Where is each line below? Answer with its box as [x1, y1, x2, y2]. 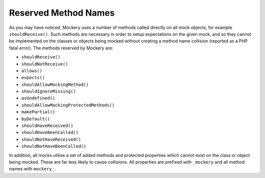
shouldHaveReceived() [21, 123, 74, 128]
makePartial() [21, 109, 55, 115]
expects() [21, 75, 45, 80]
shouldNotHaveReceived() [21, 136, 81, 142]
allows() [21, 68, 43, 74]
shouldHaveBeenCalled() [21, 130, 79, 135]
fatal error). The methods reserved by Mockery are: [9, 45, 113, 51]
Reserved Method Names [9, 7, 115, 18]
